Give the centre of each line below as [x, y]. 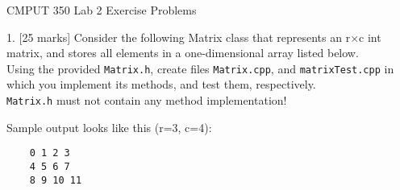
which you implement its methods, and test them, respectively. [161, 84]
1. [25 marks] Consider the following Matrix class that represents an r [179, 37]
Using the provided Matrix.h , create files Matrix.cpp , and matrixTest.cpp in [200, 68]
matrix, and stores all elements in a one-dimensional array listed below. [183, 53]
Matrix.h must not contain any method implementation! [147, 100]
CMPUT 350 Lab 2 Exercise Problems [102, 10]
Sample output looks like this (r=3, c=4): [109, 127]
